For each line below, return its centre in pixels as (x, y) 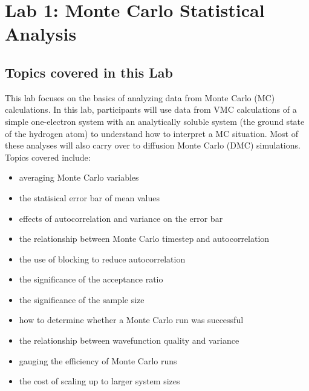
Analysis (41, 34)
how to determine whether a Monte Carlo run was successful (131, 320)
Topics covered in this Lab (89, 72)
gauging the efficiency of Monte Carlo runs (98, 360)
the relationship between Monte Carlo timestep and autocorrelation (144, 239)
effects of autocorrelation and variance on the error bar (121, 218)
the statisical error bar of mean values (89, 197)
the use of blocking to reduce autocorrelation (102, 259)
